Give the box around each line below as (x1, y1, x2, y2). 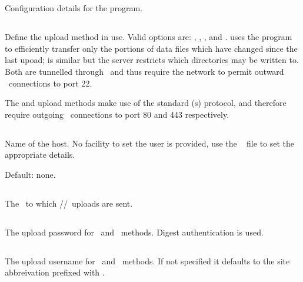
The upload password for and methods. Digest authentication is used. (5, 225, 264, 238)
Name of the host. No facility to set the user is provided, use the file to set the (5, 137, 295, 149)
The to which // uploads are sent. (5, 197, 133, 209)
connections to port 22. (8, 77, 92, 89)
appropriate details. (5, 148, 75, 161)
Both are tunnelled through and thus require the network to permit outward (5, 65, 284, 77)
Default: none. (5, 168, 56, 180)
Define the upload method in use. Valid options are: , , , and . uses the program (5, 31, 292, 43)
